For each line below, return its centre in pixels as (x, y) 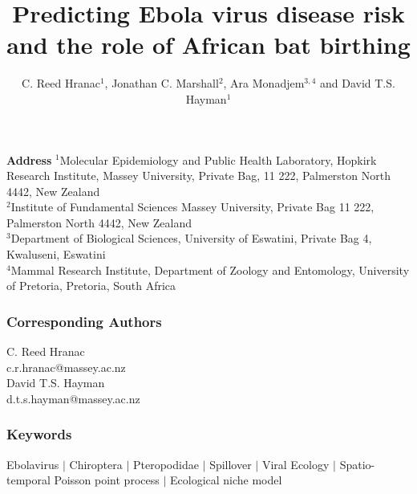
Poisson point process (107, 480)
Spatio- (357, 464)
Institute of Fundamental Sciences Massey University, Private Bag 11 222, (192, 207)
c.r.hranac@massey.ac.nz (66, 367)
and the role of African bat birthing (208, 45)
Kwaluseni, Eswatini (56, 254)
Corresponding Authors (84, 321)
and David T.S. (357, 83)
